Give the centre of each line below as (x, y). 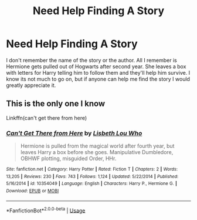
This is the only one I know (56, 104)
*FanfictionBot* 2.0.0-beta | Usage (46, 210)
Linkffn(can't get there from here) (47, 118)
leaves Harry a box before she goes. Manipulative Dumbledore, (97, 152)
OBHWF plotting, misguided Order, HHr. (68, 159)
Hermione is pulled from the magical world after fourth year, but (97, 146)
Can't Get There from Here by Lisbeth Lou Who (74, 133)
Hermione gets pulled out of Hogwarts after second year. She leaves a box (96, 66)
